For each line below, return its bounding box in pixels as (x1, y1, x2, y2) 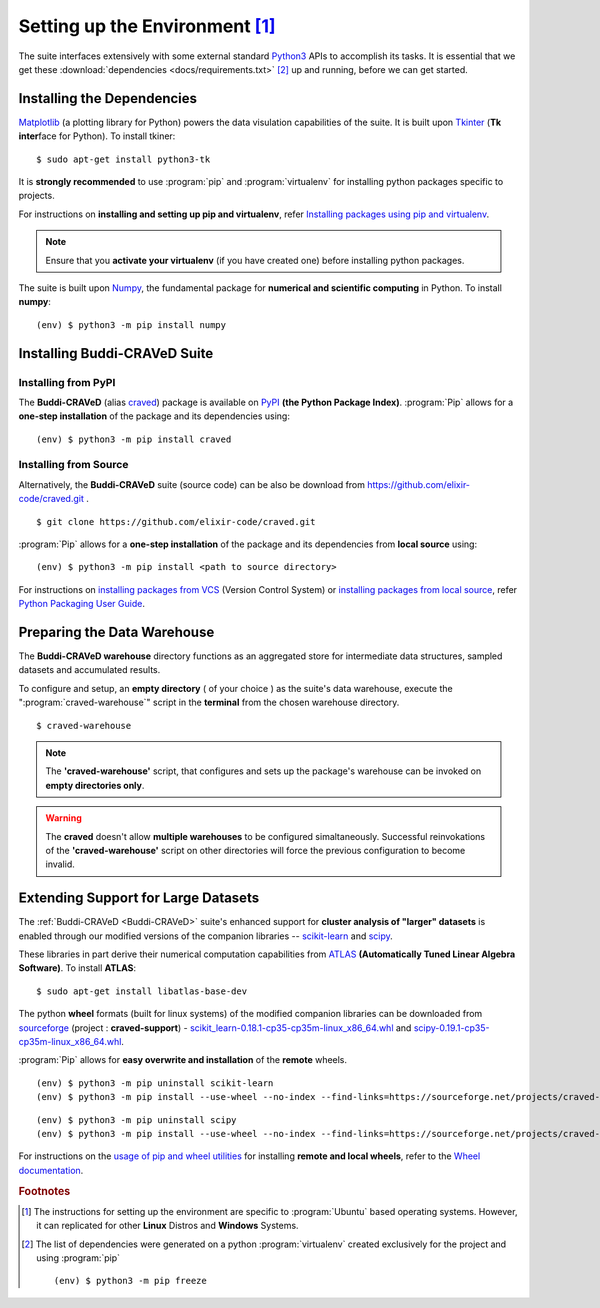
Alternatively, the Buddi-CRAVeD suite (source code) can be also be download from (18, 478, 365, 490)
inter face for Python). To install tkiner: (18, 130, 176, 142)
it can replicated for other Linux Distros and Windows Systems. (36, 1220, 299, 1232)
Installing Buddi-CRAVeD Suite (18, 345, 214, 362)
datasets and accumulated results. (18, 664, 161, 676)
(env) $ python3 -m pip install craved (36, 433, 232, 445)
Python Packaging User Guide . (18, 598, 145, 610)
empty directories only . (45, 779, 145, 791)
